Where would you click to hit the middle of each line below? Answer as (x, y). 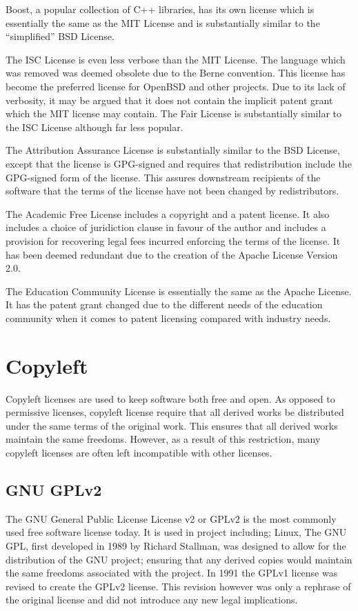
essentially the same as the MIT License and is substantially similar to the (163, 22)
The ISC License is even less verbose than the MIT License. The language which (176, 59)
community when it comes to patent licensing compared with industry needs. (168, 318)
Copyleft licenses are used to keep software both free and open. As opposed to (170, 398)
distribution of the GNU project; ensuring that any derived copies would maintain (179, 559)
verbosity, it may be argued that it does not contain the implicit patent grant (169, 100)
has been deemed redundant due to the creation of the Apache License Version (172, 254)
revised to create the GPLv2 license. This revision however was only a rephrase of (178, 586)
